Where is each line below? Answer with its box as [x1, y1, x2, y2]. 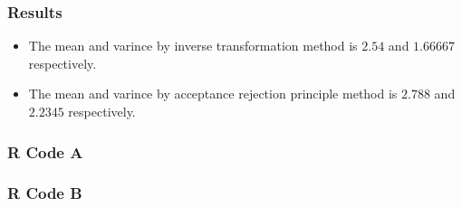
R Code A [7, 140, 83, 163]
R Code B [7, 182, 82, 204]
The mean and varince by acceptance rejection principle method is [28, 84, 398, 103]
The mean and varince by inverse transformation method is [28, 36, 358, 55]
